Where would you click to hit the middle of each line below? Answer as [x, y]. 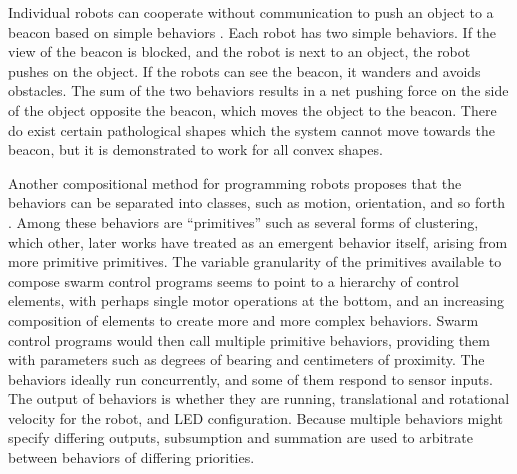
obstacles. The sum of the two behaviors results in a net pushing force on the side [258, 90]
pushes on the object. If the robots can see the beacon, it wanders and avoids [244, 70]
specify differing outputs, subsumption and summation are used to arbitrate [240, 437]
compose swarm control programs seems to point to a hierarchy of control [233, 280]
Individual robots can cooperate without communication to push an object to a [251, 12]
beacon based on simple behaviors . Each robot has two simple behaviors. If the [252, 31]
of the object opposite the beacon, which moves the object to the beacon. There [252, 109]
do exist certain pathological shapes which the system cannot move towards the [251, 129]
